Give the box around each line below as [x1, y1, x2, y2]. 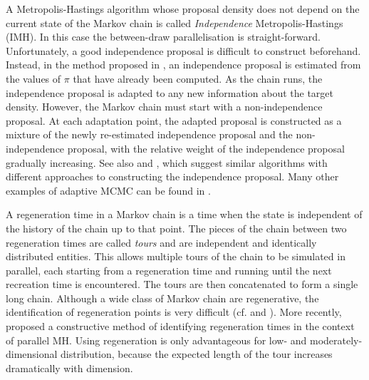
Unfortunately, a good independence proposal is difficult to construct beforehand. [6, 43, 361, 58]
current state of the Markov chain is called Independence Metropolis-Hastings [6, 15, 343, 30]
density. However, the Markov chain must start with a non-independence [6, 99, 323, 114]
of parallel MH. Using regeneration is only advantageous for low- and [6, 332, 307, 347]
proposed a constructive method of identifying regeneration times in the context [6, 319, 355, 334]
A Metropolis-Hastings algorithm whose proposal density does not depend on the [6, 1, 360, 16]
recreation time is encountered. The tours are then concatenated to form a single [6, 277, 358, 292]
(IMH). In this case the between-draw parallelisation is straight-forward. [6, 29, 321, 44]
